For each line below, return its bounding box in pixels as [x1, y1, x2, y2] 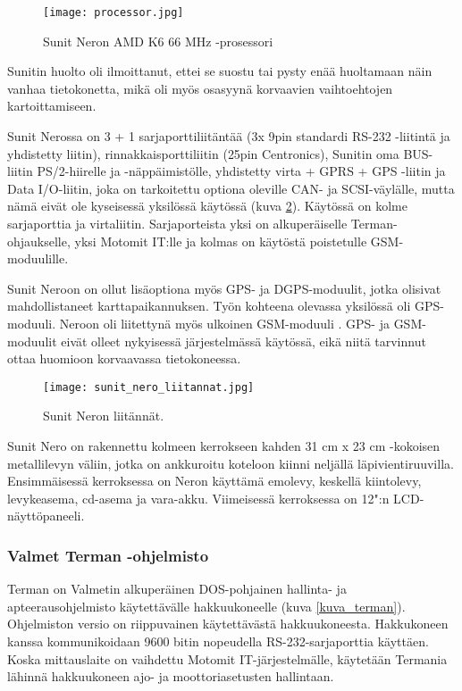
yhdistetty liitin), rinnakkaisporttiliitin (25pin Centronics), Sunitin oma [7, 144, 399, 162]
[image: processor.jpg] [43, 6, 184, 19]
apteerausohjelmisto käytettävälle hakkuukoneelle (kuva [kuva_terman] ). [7, 596, 406, 615]
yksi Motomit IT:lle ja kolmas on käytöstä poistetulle [74, 231, 367, 250]
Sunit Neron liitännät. [43, 406, 164, 425]
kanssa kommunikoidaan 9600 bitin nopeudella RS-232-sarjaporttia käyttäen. [7, 631, 429, 650]
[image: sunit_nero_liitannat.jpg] [43, 380, 255, 394]
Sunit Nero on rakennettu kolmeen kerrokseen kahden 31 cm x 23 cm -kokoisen [7, 437, 441, 454]
